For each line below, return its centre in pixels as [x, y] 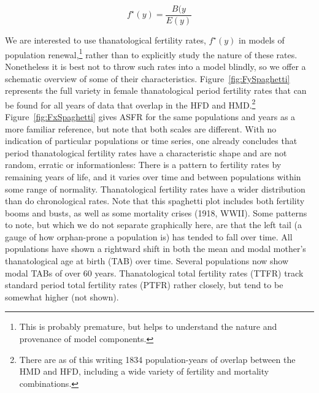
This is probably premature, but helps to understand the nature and [148, 326]
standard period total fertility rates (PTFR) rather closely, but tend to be [144, 285]
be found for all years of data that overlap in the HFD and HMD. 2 [130, 104]
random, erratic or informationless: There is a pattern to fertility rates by [143, 165]
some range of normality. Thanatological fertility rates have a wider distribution [155, 189]
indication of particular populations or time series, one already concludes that [151, 141]
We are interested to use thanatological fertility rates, [106, 40]
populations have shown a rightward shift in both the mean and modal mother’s [156, 249]
